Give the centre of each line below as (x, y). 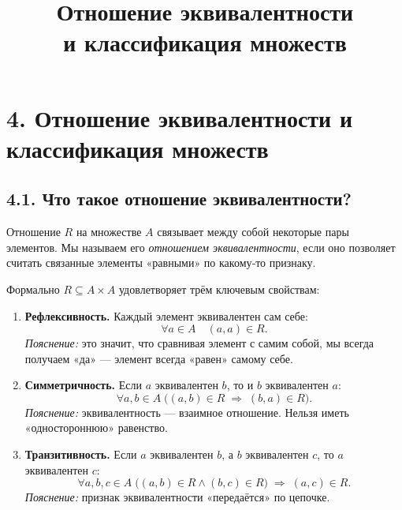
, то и (240, 385)
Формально (33, 289)
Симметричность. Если (83, 385)
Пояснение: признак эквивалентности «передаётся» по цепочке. (177, 497)
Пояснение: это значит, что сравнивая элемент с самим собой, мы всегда (199, 343)
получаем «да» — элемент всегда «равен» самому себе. (159, 358)
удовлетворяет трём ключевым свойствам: (220, 289)
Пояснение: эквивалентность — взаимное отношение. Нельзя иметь (187, 412)
